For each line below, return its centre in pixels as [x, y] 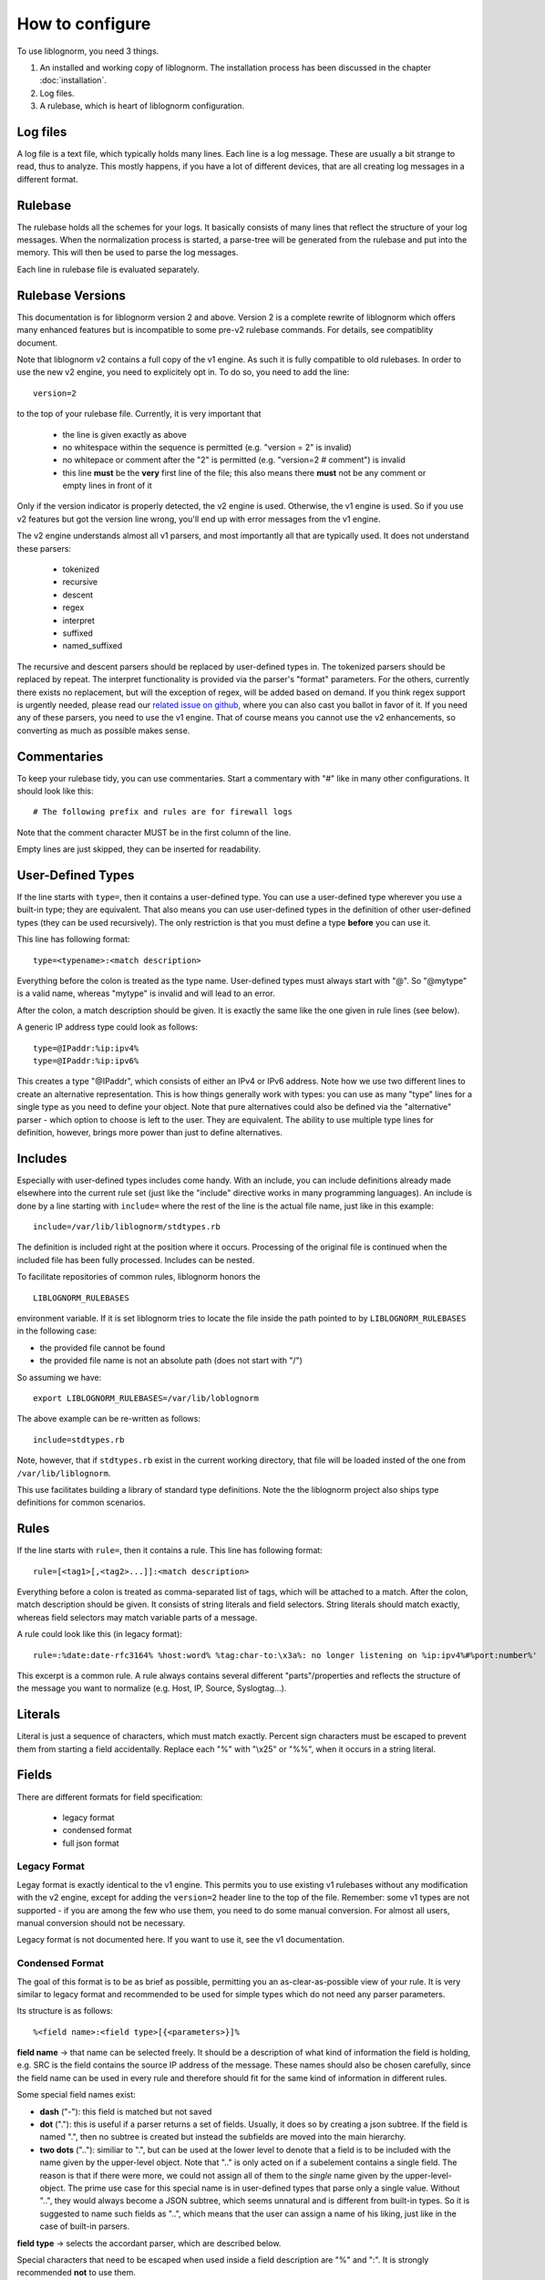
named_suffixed [93, 646]
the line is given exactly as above [124, 434]
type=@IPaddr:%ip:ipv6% [86, 1061]
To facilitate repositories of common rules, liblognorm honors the [139, 1277]
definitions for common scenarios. [81, 1503]
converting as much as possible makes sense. [103, 731]
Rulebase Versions [72, 295]
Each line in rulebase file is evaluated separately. [108, 269]
